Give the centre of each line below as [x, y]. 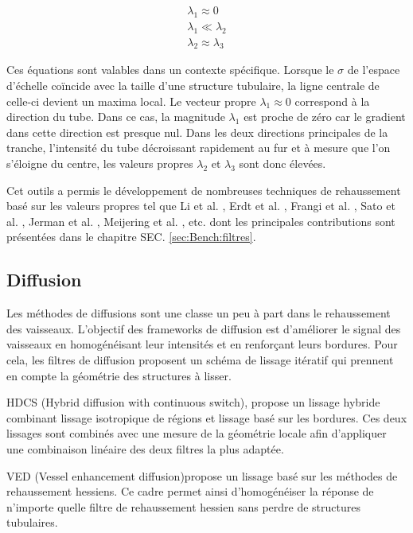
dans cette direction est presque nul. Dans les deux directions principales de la [197, 132]
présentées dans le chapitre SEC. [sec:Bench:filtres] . [131, 237]
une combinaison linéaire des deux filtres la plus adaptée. [145, 448]
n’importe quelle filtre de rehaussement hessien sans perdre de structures [183, 506]
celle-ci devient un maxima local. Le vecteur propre [131, 101]
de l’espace [374, 70]
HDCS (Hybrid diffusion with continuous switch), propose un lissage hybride [193, 402]
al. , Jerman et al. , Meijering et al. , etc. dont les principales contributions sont [201, 221]
